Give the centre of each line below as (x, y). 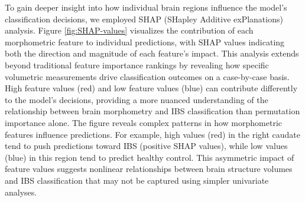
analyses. (21, 192)
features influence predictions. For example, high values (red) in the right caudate (152, 134)
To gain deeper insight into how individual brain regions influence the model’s (146, 7)
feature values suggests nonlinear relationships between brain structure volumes (149, 169)
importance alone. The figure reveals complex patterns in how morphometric (143, 122)
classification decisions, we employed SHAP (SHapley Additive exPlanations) (144, 19)
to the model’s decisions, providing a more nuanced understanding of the (137, 99)
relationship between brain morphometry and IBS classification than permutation (152, 111)
